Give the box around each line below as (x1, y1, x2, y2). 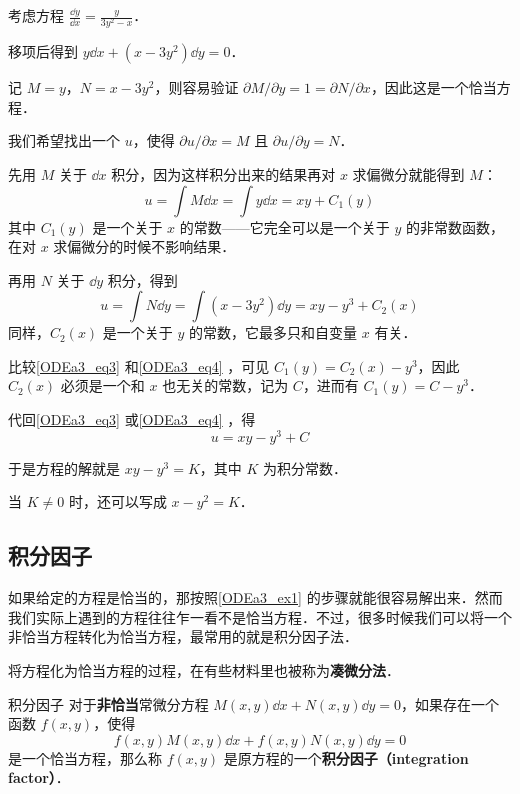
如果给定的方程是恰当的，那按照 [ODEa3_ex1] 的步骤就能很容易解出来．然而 (8, 587, 503, 608)
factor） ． (8, 767, 70, 788)
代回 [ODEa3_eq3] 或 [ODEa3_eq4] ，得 (8, 409, 256, 430)
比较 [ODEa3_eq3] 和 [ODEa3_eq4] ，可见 (8, 355, 270, 376)
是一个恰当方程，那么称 (8, 747, 162, 768)
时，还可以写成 (68, 491, 167, 512)
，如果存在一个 (401, 693, 500, 714)
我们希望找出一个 (8, 130, 120, 151)
